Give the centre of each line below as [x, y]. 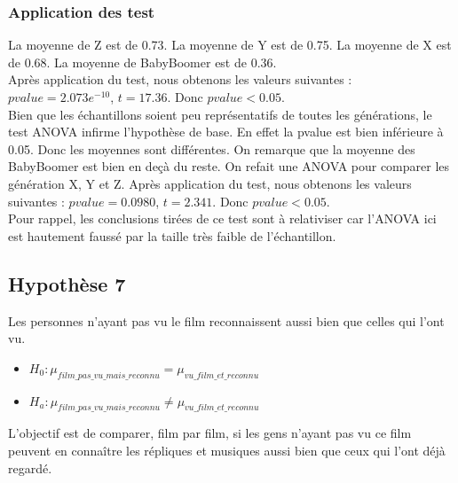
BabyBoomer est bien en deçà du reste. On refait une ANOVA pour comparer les [229, 166]
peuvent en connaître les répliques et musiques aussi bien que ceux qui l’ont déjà [227, 450]
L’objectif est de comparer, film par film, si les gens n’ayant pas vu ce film [210, 433]
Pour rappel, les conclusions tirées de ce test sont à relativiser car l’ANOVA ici [222, 218]
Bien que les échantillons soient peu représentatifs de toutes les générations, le [220, 114]
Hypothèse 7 [67, 283]
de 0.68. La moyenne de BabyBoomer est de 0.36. [142, 62]
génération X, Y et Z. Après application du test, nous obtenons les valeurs [210, 183]
